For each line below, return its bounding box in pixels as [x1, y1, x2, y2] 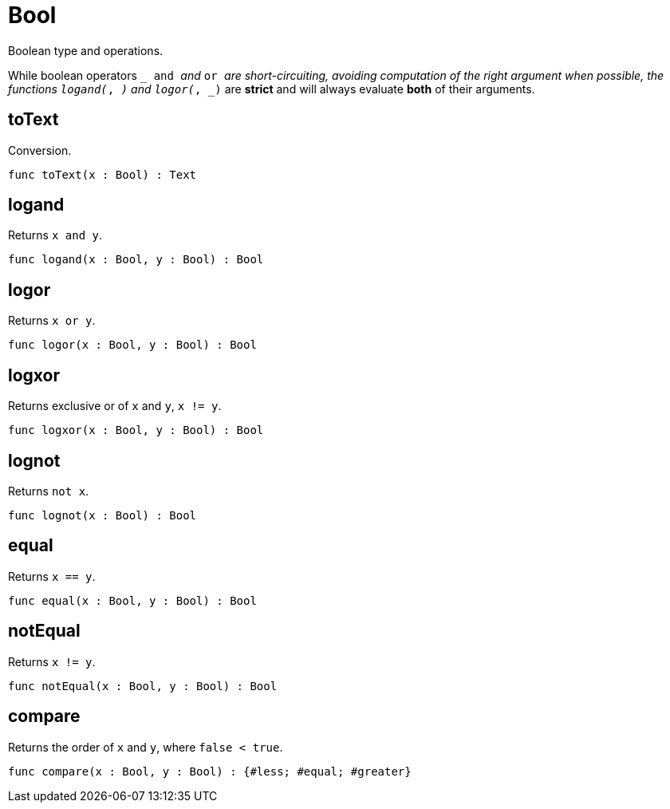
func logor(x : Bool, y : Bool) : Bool [8, 338, 257, 352]
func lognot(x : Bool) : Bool [8, 508, 197, 522]
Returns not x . [8, 483, 89, 498]
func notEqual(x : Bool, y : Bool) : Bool [8, 679, 278, 693]
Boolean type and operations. [8, 43, 164, 57]
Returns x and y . [8, 228, 102, 243]
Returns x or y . [8, 314, 96, 328]
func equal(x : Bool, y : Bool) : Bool [8, 594, 257, 607]
